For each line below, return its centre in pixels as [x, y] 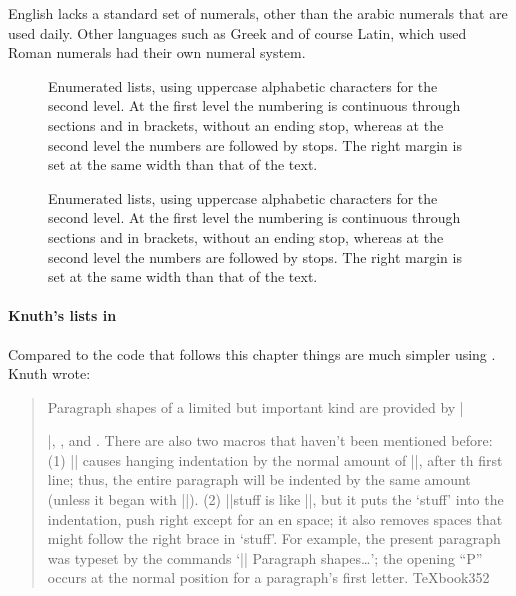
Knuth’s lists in [62, 315]
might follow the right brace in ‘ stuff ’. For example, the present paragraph [274, 538]
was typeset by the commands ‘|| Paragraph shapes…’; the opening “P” [265, 557]
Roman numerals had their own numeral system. [157, 52]
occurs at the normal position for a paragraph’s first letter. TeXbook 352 [268, 577]
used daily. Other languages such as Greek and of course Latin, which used [237, 32]
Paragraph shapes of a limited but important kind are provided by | [255, 406]
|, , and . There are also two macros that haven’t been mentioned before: [270, 440]
